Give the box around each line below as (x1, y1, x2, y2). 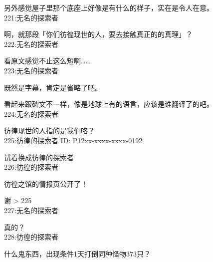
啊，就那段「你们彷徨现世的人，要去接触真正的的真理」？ (4, 29, 193, 39)
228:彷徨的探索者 (4, 232, 58, 242)
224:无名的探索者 (4, 108, 58, 119)
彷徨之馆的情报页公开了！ (4, 178, 88, 189)
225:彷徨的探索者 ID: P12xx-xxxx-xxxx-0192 (4, 135, 143, 145)
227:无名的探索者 (4, 205, 58, 215)
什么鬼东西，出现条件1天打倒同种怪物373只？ (4, 248, 151, 259)
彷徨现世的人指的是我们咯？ (4, 125, 95, 136)
